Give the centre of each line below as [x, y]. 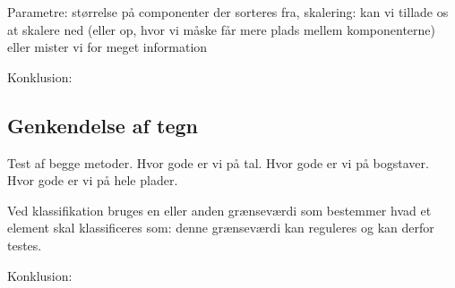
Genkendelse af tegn [103, 125]
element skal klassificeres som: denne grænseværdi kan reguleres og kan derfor [221, 228]
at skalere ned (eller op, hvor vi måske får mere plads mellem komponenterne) [221, 29]
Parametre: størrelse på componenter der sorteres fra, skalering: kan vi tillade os [228, 12]
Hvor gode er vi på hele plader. [93, 180]
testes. [25, 245]
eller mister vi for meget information [107, 47]
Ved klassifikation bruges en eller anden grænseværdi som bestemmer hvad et [219, 210]
